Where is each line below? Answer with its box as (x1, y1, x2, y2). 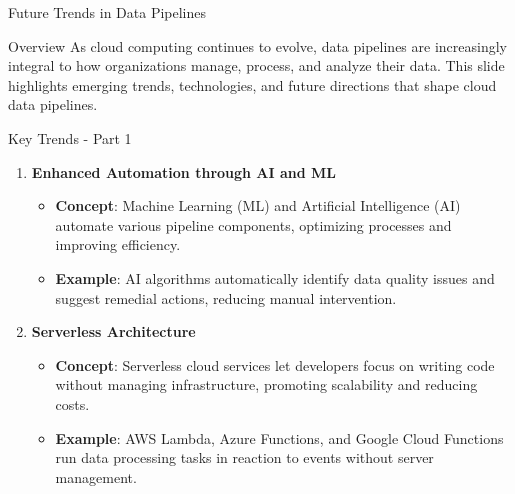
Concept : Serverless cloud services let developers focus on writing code (55, 354, 495, 375)
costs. (55, 393, 90, 414)
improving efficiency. (55, 234, 181, 255)
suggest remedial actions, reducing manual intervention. (55, 287, 397, 308)
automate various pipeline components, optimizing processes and (55, 214, 452, 235)
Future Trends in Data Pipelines (8, 2, 207, 22)
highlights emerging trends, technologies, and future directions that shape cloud (8, 74, 497, 95)
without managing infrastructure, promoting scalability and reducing (55, 374, 478, 395)
